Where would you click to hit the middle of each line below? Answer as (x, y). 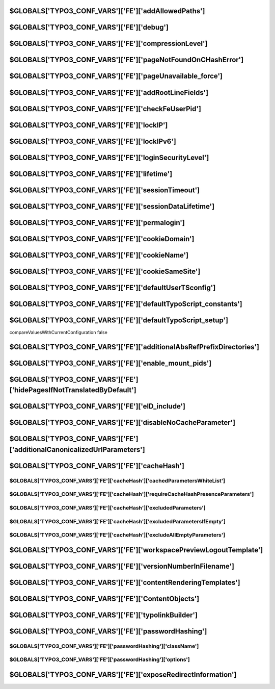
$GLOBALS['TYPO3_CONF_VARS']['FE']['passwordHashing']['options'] (100, 659)
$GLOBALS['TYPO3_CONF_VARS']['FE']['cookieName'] (99, 255)
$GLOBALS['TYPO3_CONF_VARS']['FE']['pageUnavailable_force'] (116, 76)
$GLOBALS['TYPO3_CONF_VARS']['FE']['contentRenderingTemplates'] (125, 582)
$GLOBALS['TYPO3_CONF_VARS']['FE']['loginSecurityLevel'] (109, 157)
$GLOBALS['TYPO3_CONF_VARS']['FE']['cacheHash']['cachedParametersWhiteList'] (117, 480)
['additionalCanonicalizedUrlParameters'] (77, 450)
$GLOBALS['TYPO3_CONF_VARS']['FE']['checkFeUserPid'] (105, 109)
